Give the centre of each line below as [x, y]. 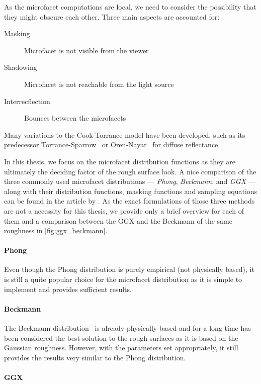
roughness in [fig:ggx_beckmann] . [56, 230]
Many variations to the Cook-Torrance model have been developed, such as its [125, 134]
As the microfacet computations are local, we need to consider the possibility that [130, 7]
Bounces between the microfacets [75, 118]
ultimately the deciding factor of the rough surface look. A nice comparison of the [130, 171]
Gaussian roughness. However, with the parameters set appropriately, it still [121, 348]
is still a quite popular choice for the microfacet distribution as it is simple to [123, 279]
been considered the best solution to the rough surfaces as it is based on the [121, 338]
